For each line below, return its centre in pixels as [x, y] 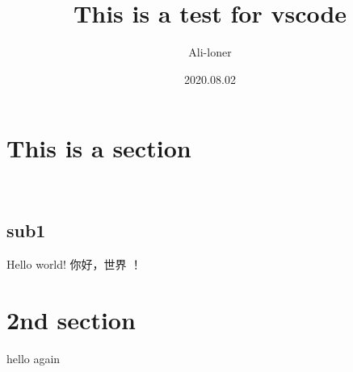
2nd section [71, 319]
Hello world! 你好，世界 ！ [74, 264]
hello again [34, 358]
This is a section [99, 148]
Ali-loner [210, 52]
